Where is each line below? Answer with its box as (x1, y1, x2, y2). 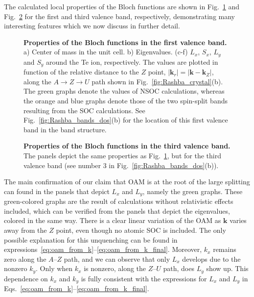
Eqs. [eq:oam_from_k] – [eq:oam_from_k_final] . (4, 283, 149, 294)
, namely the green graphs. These (142, 186, 243, 196)
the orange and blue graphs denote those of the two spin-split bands (23, 96, 228, 106)
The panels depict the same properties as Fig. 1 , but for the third (23, 150, 221, 161)
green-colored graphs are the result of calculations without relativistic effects (4, 196, 233, 206)
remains (213, 244, 236, 254)
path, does (163, 263, 194, 273)
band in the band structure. (23, 124, 107, 134)
